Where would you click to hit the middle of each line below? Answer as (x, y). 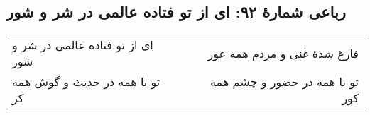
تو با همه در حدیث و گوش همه (86, 82)
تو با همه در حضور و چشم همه (284, 82)
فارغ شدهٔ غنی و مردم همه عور (283, 53)
